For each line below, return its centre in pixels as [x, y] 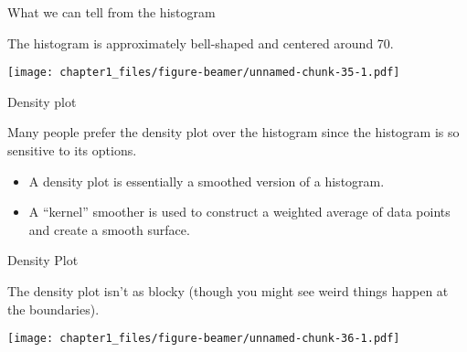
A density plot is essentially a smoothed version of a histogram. [207, 181]
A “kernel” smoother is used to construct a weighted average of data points [239, 212]
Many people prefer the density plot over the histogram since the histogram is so [233, 132]
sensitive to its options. [72, 150]
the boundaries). [53, 309]
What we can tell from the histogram [111, 12]
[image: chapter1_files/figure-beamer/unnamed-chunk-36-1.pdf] [204, 339]
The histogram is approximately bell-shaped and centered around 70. [201, 43]
